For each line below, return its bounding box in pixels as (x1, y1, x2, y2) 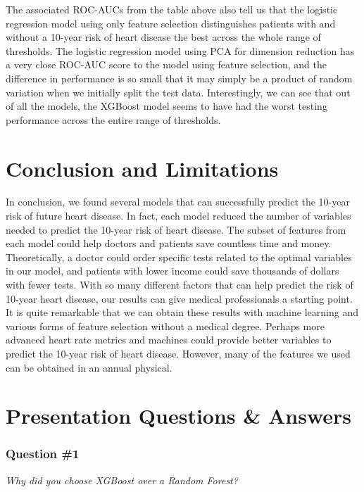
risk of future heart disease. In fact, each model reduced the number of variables (6, 208, 351, 223)
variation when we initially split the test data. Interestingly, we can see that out (6, 84, 351, 99)
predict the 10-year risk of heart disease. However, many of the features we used (6, 346, 351, 360)
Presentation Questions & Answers (6, 401, 352, 430)
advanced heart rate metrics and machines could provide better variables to (6, 332, 332, 347)
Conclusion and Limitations (6, 153, 279, 182)
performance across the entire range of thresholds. (6, 112, 221, 127)
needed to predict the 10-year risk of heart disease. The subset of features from (6, 222, 346, 236)
